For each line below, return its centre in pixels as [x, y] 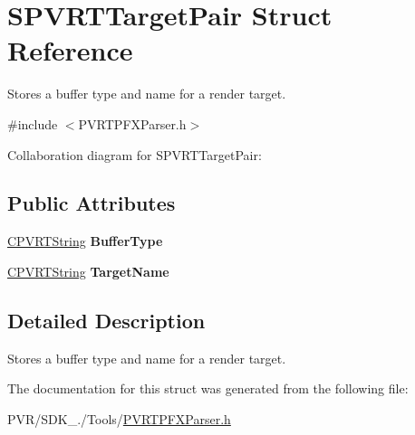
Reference [70, 50]
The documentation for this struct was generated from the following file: [208, 388]
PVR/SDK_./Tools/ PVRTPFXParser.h [119, 418]
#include [33, 123]
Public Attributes [92, 203]
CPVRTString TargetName [88, 271]
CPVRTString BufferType [85, 241]
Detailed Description [106, 320]
